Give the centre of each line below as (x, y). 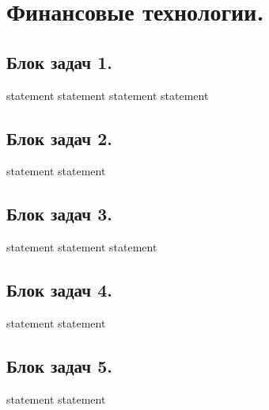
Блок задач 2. (59, 138)
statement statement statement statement (108, 95)
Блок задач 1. (59, 61)
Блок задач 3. (59, 214)
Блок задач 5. (59, 365)
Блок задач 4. (59, 290)
